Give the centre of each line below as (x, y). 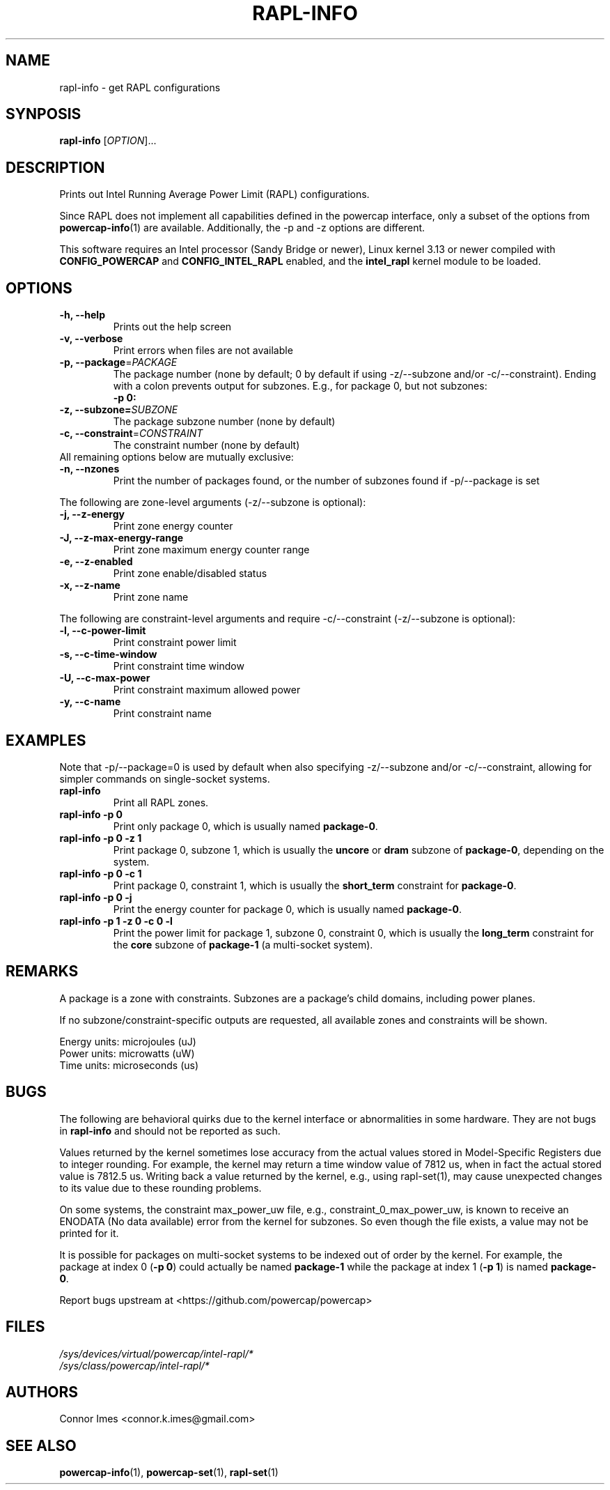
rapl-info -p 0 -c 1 (101, 873)
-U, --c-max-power (105, 678)
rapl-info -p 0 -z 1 (101, 838)
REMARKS (42, 971)
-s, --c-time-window (108, 654)
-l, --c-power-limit (103, 631)
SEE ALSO (41, 1445)
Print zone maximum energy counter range (211, 550)
